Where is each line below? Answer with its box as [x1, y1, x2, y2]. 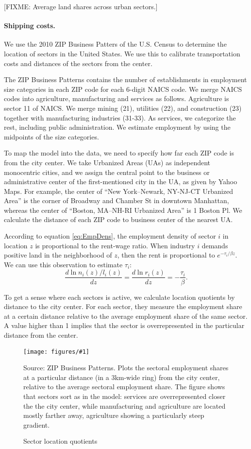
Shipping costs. [4, 20, 55, 31]
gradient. [23, 419, 50, 430]
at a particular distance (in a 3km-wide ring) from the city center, [23, 372, 220, 382]
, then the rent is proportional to [117, 250, 215, 260]
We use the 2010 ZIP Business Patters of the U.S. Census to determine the [4, 39, 227, 49]
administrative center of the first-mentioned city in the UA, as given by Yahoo [4, 176, 237, 187]
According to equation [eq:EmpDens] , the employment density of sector [4, 231, 216, 241]
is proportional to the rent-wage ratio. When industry [35, 240, 195, 250]
